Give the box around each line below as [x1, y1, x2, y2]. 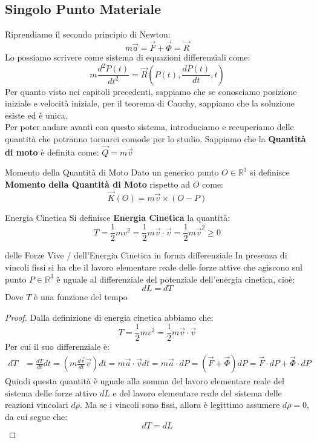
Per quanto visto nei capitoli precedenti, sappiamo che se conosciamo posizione [5, 85, 297, 97]
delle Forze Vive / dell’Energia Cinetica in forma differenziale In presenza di [5, 249, 287, 261]
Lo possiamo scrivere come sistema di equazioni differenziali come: [5, 51, 250, 64]
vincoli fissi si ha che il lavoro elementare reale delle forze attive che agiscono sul [5, 261, 303, 274]
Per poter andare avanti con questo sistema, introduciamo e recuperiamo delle [5, 120, 294, 133]
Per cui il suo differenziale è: [5, 340, 109, 353]
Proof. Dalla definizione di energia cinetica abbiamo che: [5, 310, 214, 323]
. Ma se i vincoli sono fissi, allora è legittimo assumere [79, 398, 280, 411]
